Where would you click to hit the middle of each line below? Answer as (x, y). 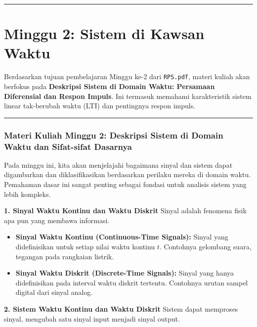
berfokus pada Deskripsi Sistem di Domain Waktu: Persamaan (109, 86)
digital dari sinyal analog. (54, 292)
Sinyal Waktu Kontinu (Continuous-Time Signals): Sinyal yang (122, 237)
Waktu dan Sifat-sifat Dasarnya (68, 146)
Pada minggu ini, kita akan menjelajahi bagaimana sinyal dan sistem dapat (118, 164)
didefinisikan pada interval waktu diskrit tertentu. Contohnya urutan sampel (132, 282)
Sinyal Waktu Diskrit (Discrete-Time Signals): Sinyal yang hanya (125, 273)
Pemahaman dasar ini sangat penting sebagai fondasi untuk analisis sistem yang (125, 184)
